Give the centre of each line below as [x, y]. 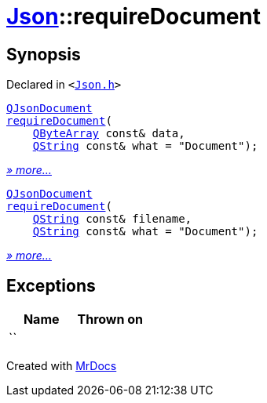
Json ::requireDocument [134, 16]
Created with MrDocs [62, 366]
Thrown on [110, 319]
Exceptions [51, 285]
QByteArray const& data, [109, 134]
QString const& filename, [112, 219]
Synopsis [44, 54]
